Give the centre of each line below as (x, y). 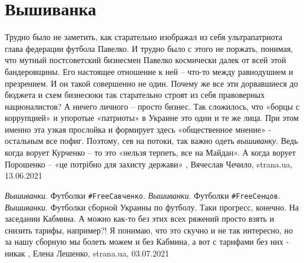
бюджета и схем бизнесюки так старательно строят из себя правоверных (135, 95)
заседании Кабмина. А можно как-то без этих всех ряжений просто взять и (140, 218)
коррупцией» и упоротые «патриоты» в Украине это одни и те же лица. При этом (152, 118)
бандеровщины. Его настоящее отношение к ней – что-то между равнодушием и (149, 71)
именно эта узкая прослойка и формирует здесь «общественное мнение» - (138, 129)
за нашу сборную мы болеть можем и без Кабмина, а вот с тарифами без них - (147, 241)
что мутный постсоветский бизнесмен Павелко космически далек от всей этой (146, 60)
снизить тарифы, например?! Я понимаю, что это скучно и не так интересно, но (149, 230)
